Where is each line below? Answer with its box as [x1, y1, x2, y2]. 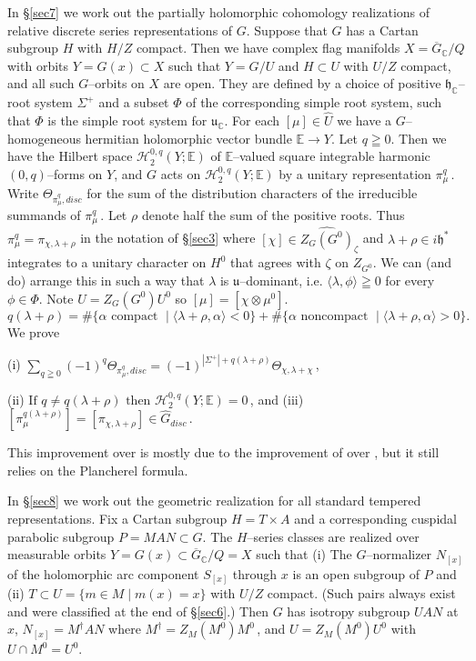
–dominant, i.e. [239, 271, 323, 290]
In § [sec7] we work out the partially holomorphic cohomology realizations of [7, 3, 430, 21]
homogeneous [7, 128, 81, 147]
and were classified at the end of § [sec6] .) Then [7, 601, 269, 620]
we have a [337, 110, 392, 129]
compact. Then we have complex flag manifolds [136, 38, 400, 57]
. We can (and [372, 253, 452, 272]
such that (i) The [256, 545, 352, 564]
